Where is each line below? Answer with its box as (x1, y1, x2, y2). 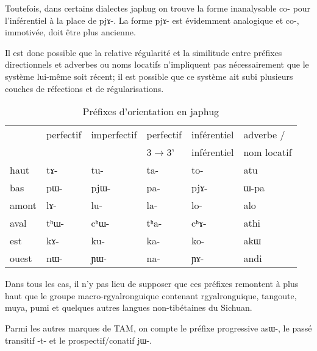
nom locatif (243, 145, 292, 160)
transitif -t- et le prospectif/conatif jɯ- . (5, 333, 152, 346)
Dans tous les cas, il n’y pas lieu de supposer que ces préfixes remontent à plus (5, 277, 299, 290)
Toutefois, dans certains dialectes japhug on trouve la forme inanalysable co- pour (5, 2, 311, 14)
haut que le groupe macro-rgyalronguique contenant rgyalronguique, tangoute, (5, 289, 297, 302)
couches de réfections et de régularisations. (5, 82, 164, 94)
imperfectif (91, 127, 137, 142)
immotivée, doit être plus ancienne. (5, 26, 136, 38)
